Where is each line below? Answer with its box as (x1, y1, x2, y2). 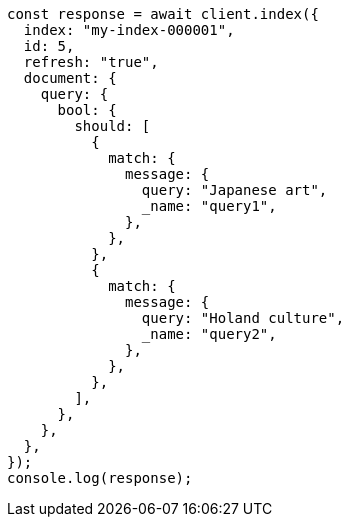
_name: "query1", (141, 198, 277, 214)
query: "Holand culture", (141, 310, 345, 326)
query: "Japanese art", (141, 182, 328, 198)
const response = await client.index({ (7, 6, 319, 22)
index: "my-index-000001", (23, 22, 235, 38)
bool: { (57, 102, 117, 118)
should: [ (74, 118, 151, 134)
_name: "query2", (141, 326, 277, 342)
